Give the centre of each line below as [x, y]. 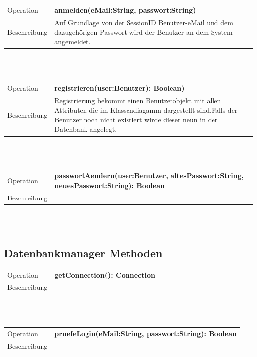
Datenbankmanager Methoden [83, 253]
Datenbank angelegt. [86, 129]
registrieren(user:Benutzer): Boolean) [120, 88]
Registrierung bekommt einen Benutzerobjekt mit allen [138, 100]
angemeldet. [73, 41]
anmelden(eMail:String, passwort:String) [125, 10]
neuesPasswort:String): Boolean [109, 185]
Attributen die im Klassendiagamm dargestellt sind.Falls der [146, 110]
